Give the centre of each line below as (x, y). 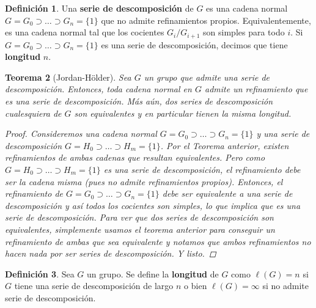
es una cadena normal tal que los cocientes (85, 32)
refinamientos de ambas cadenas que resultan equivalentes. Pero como (135, 157)
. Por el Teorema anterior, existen (225, 145)
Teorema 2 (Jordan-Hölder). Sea (68, 77)
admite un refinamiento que (256, 89)
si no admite (286, 286)
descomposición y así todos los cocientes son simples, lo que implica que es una (153, 205)
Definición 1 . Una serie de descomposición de (99, 8)
